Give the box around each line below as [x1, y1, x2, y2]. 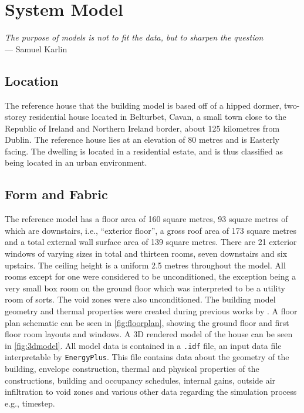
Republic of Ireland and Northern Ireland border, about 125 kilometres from [5, 122, 280, 134]
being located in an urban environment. [5, 156, 147, 169]
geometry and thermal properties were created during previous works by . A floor [5, 305, 298, 317]
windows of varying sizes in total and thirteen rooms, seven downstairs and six [5, 247, 288, 260]
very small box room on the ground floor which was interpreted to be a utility [5, 281, 285, 294]
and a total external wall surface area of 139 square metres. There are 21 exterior [5, 236, 297, 248]
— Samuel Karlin [5, 42, 67, 55]
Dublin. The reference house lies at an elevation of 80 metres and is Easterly [5, 133, 279, 146]
